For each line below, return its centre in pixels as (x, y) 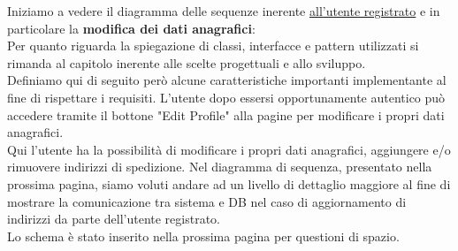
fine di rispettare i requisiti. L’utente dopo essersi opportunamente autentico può (226, 97)
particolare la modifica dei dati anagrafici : (131, 28)
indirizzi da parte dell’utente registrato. (114, 219)
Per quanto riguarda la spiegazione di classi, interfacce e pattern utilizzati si (213, 46)
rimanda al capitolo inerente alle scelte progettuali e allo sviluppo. (187, 62)
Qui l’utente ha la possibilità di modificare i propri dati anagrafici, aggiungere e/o (229, 149)
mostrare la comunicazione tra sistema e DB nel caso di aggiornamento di (207, 201)
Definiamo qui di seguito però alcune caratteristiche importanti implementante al (227, 80)
